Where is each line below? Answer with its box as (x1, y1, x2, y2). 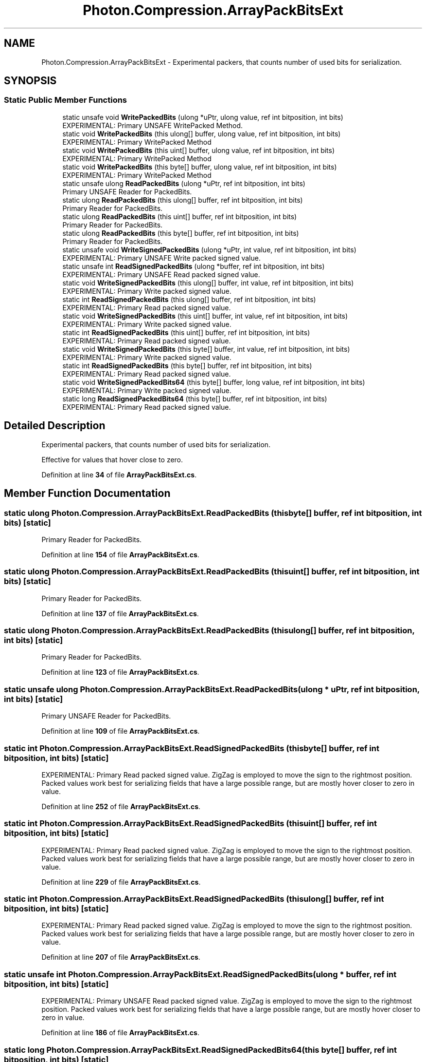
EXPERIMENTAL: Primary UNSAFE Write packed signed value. (62, 253, 261, 262)
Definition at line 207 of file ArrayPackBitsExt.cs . (41, 953, 200, 962)
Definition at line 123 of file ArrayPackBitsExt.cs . (41, 668, 199, 677)
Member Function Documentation (4, 487, 171, 500)
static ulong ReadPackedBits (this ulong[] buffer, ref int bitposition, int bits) (62, 195, 303, 204)
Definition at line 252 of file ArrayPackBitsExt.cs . (41, 802, 201, 811)
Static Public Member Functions (4, 95, 127, 105)
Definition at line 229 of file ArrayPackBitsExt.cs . (41, 877, 201, 886)
